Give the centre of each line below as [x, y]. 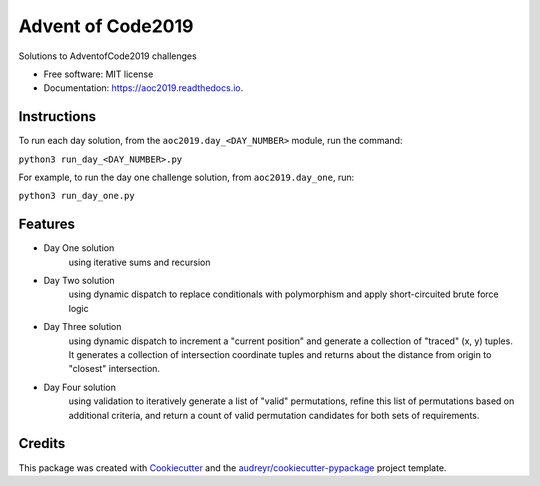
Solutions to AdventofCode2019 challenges [107, 56]
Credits [42, 443]
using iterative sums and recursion [139, 262]
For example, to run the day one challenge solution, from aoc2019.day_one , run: [186, 177]
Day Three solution [82, 327]
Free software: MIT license [98, 74]
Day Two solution [79, 281]
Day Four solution [80, 387]
